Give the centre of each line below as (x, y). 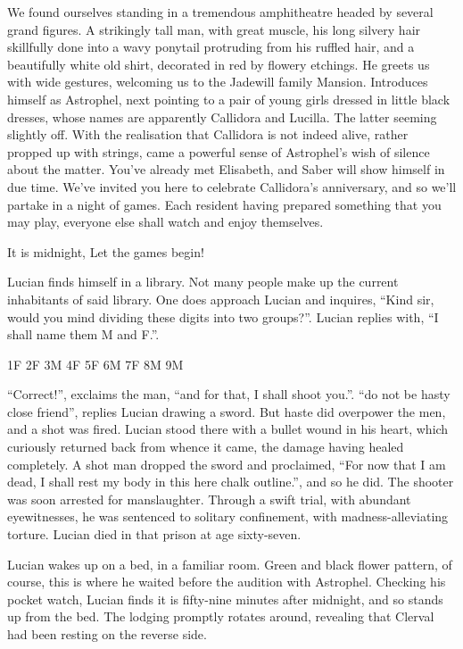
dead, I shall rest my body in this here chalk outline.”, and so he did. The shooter (231, 482)
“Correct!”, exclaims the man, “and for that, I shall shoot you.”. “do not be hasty (229, 394)
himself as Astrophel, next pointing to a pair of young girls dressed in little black (229, 99)
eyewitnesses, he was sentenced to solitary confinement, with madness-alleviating (228, 516)
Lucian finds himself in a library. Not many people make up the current (203, 282)
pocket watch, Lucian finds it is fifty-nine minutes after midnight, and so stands (225, 599)
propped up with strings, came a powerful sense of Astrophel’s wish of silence (219, 151)
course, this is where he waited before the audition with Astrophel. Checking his (227, 582)
